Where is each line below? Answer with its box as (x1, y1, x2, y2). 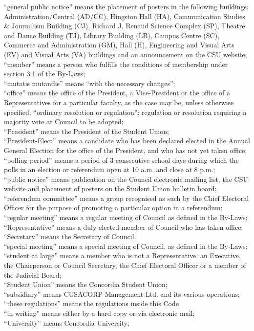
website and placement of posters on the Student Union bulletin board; (4, 183, 217, 194)
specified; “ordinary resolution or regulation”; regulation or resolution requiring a (4, 107, 247, 117)
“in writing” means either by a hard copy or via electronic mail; (4, 308, 195, 318)
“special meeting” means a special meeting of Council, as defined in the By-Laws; (4, 241, 248, 251)
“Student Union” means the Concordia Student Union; (4, 279, 168, 289)
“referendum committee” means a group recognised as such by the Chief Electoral (4, 193, 249, 203)
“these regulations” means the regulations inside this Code (4, 298, 179, 309)
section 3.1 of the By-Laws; (4, 68, 85, 79)
